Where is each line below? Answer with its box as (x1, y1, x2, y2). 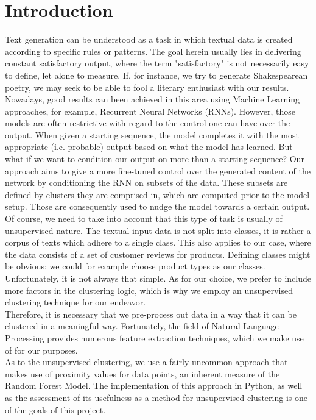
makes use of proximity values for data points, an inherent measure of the (5, 367, 280, 380)
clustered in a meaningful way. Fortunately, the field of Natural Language (5, 319, 279, 332)
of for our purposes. (5, 343, 78, 356)
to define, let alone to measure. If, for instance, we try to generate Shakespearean (5, 68, 308, 81)
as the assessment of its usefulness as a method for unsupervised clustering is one (5, 391, 307, 404)
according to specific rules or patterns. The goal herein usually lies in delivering (5, 44, 301, 57)
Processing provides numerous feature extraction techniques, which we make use (5, 331, 304, 344)
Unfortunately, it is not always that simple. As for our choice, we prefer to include (5, 272, 311, 284)
